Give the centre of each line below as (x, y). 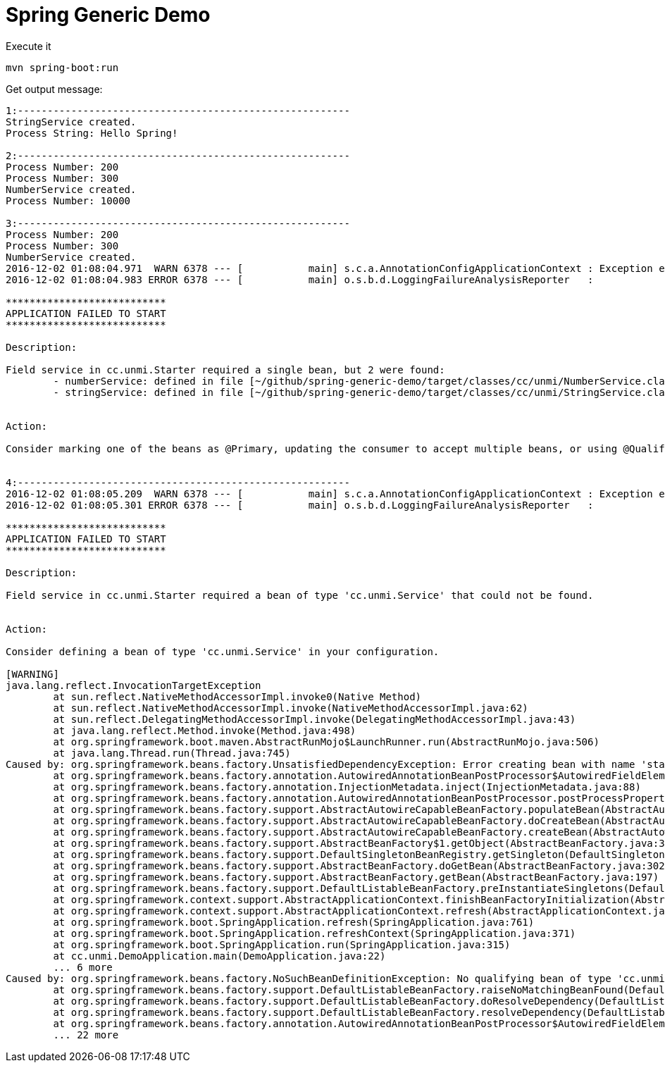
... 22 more (86, 1035)
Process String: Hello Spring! (92, 133)
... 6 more (83, 967)
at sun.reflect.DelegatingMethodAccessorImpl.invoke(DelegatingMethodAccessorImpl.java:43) (315, 719)
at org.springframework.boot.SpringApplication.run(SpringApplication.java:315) (282, 944)
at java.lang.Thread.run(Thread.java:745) (172, 753)
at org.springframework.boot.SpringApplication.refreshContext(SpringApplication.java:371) (315, 933)
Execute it (29, 46)
